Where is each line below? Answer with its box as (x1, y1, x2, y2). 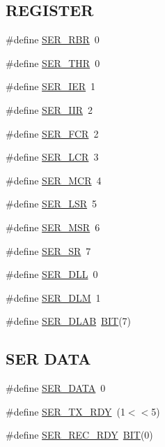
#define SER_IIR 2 (6, 102, 93, 117)
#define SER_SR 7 (6, 243, 91, 258)
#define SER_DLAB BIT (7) (6, 314, 132, 328)
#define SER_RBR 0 (6, 32, 100, 47)
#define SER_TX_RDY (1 (6, 404, 125, 418)
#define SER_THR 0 (6, 55, 100, 70)
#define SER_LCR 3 (6, 149, 99, 164)
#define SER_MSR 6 (6, 219, 100, 234)
